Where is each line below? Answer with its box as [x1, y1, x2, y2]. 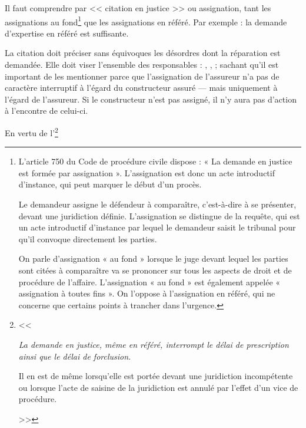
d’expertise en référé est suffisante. [5, 27, 129, 39]
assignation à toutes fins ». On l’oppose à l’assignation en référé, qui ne [18, 287, 275, 299]
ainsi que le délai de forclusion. [18, 350, 131, 362]
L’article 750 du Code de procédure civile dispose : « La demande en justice [18, 155, 292, 167]
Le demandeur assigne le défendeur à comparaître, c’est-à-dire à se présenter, [18, 198, 297, 210]
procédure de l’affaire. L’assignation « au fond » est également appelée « [18, 275, 281, 288]
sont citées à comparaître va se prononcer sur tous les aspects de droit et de [18, 264, 292, 276]
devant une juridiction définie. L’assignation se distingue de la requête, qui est [18, 209, 300, 222]
